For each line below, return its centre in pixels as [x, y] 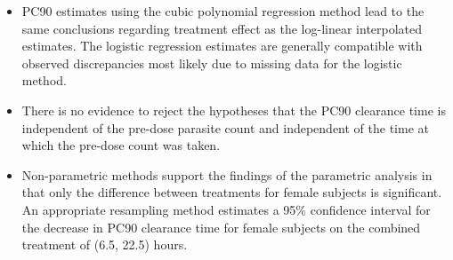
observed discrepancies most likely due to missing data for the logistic [212, 63]
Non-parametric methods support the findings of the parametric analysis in [227, 174]
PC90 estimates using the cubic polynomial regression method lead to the [223, 11]
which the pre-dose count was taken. [121, 145]
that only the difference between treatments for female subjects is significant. [232, 192]
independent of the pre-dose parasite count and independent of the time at [225, 127]
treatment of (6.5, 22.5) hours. [105, 244]
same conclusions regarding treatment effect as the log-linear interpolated [222, 28]
